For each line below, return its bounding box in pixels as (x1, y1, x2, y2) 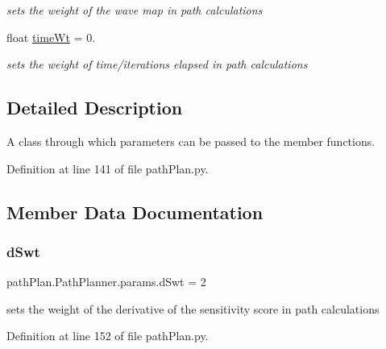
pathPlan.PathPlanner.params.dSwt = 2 (6, 273, 206, 290)
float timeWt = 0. (6, 28, 96, 45)
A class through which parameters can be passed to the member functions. (6, 132, 376, 149)
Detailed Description (6, 95, 183, 120)
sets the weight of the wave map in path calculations (6, 2, 263, 18)
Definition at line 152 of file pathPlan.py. (6, 327, 209, 344)
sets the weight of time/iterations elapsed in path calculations (6, 56, 308, 73)
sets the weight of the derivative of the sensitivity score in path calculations (6, 300, 380, 317)
